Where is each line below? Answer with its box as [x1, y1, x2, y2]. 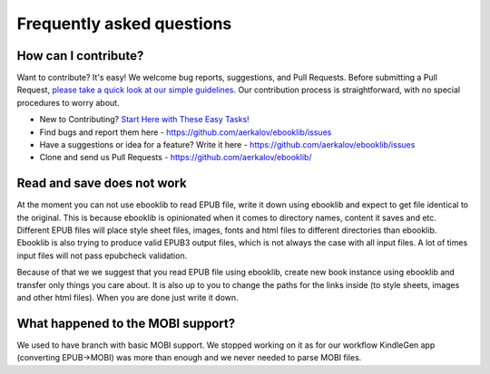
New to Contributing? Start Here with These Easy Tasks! [39, 114, 250, 125]
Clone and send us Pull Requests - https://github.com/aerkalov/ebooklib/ [39, 152, 312, 163]
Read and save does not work [16, 176, 187, 191]
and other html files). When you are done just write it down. [16, 292, 240, 303]
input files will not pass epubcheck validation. [16, 250, 188, 261]
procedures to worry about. [16, 97, 120, 108]
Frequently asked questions [16, 14, 232, 34]
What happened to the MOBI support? [16, 315, 236, 331]
